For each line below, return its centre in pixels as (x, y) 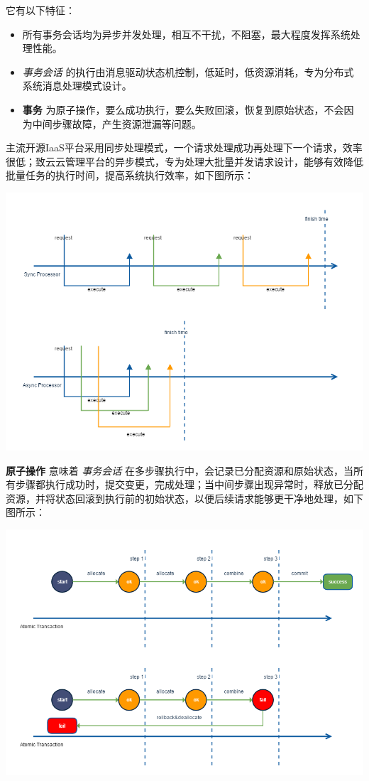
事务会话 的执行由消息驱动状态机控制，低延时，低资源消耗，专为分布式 (188, 71)
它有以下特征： (40, 10)
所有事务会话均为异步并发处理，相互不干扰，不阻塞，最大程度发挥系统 (186, 34)
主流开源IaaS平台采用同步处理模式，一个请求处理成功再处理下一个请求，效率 (184, 147)
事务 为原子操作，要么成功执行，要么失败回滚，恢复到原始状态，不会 (183, 109)
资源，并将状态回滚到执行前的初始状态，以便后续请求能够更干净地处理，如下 (184, 498)
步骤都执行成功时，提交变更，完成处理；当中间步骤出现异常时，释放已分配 (189, 484)
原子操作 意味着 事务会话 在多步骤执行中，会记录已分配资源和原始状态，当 (180, 470)
